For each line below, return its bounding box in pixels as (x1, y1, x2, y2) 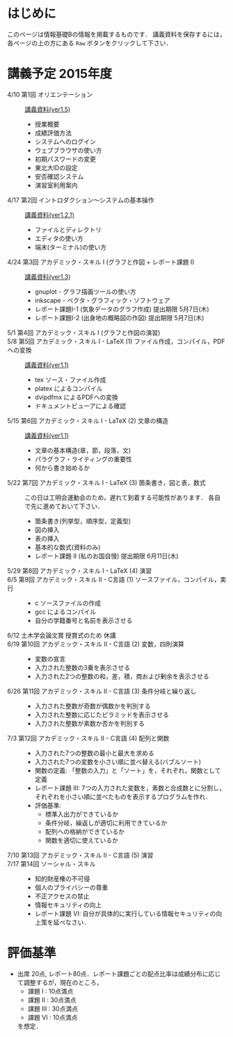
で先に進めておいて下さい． (24, 502, 104, 510)
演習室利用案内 (34, 181, 78, 189)
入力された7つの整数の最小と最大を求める (34, 749, 154, 757)
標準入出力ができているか (45, 810, 119, 818)
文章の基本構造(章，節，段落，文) (34, 446, 131, 454)
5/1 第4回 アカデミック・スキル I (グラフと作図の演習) (7, 328, 161, 336)
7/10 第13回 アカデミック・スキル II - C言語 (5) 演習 (7, 851, 154, 859)
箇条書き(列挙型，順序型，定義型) (34, 516, 131, 525)
